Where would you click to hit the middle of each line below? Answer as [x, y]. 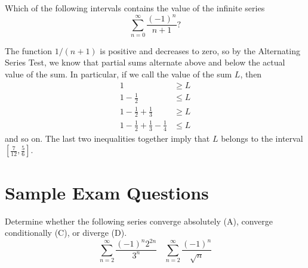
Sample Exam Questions [107, 192]
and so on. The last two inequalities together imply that [107, 138]
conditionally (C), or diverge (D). [66, 233]
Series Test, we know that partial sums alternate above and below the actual [145, 62]
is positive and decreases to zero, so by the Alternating [200, 50]
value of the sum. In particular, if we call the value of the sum [118, 74]
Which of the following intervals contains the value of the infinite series [135, 8]
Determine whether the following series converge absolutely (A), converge [139, 221]
